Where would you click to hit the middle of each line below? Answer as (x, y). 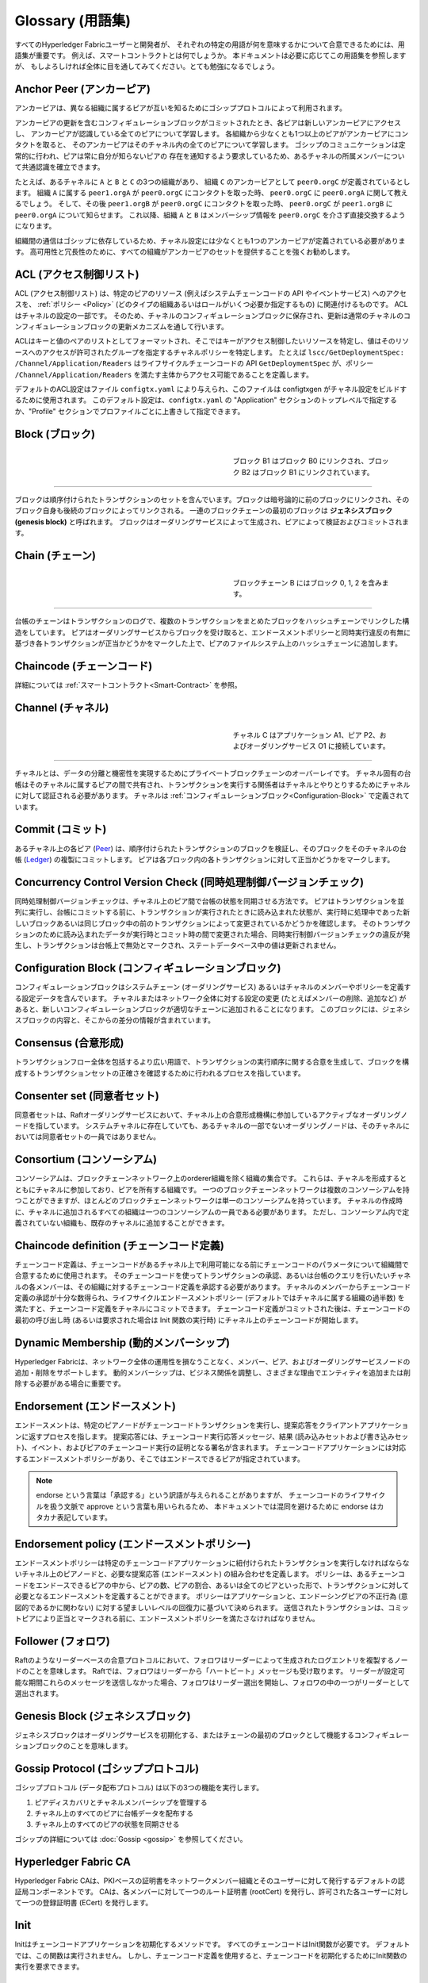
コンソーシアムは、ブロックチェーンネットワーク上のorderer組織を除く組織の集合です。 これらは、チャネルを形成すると (211, 1179)
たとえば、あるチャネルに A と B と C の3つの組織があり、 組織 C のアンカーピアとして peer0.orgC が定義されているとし (212, 182)
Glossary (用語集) (73, 21)
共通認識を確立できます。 (63, 167)
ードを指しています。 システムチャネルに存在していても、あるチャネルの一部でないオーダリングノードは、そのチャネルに (212, 1126)
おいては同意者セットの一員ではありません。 (87, 1137)
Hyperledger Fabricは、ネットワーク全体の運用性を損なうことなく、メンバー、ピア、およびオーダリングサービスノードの (212, 1361)
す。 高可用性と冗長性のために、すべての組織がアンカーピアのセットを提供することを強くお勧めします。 (184, 251)
